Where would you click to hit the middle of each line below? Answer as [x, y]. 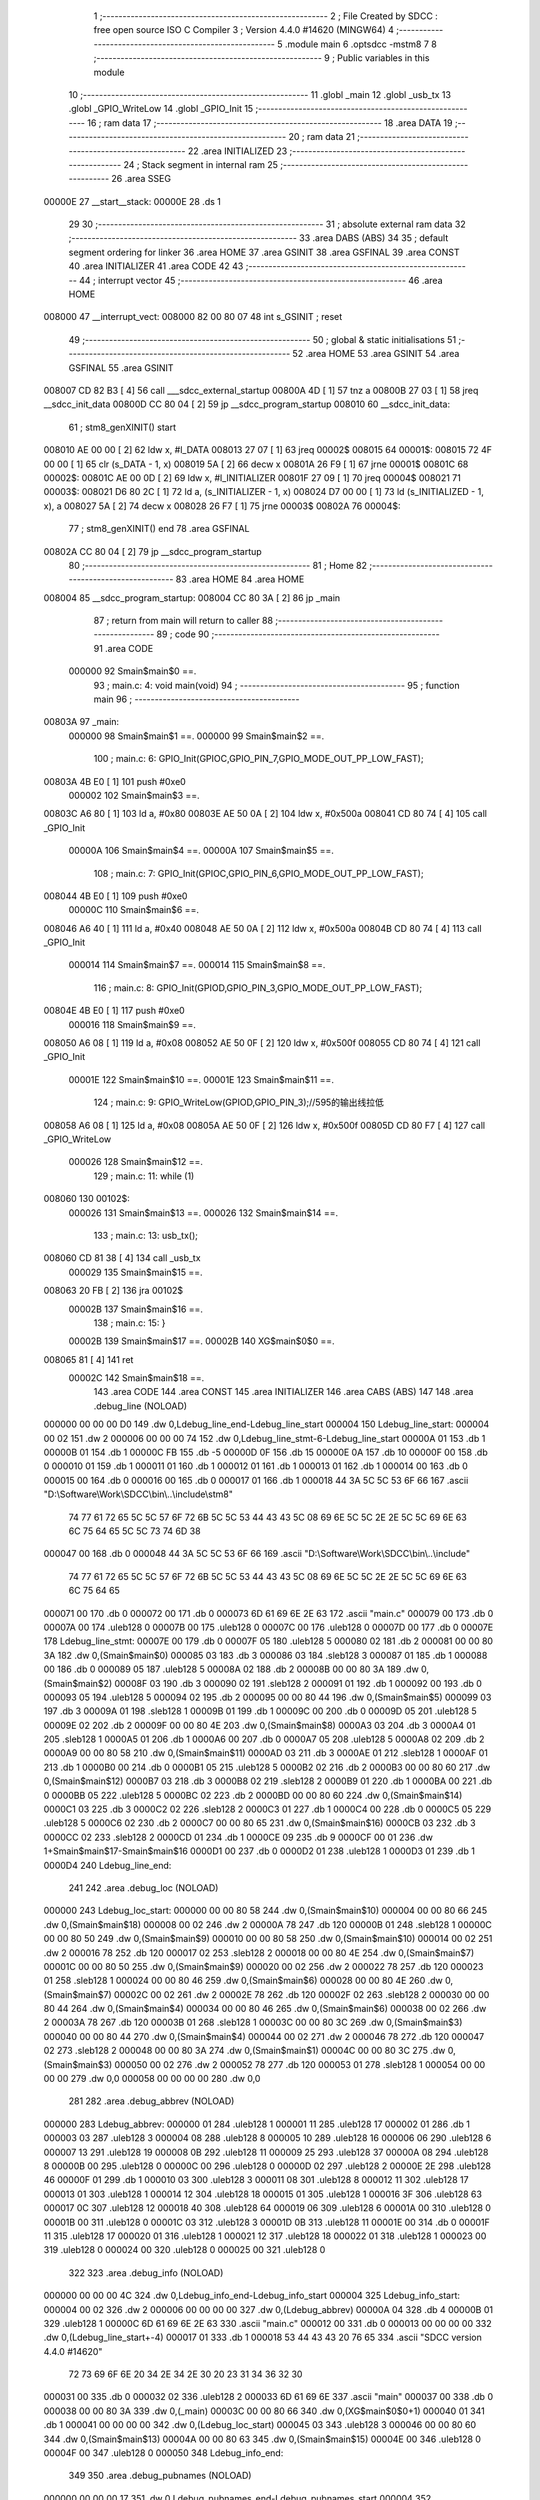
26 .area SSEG [141, 179]
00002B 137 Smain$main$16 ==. [136, 1309]
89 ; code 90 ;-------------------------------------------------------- [298, 634]
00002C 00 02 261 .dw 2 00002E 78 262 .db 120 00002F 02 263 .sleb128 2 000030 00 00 [301, 1994]
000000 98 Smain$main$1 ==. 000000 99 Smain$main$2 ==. [196, 736]
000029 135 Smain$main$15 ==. [136, 1272]
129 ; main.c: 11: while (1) [144, 1176]
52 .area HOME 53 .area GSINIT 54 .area [376, 354]
